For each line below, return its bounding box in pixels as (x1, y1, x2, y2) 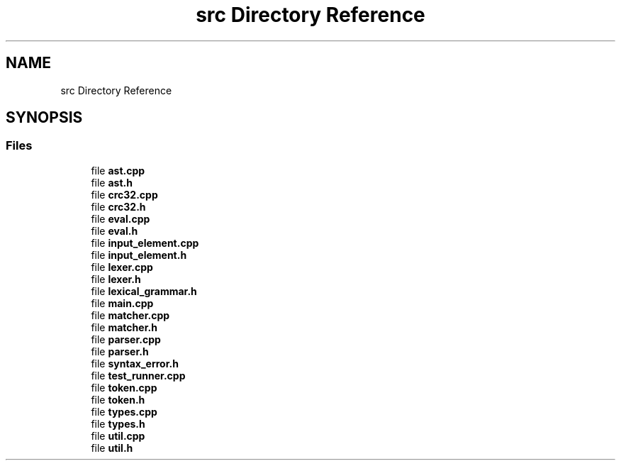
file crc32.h (91, 200, 146, 213)
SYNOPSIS (6, 109, 83, 127)
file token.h (91, 393, 145, 406)
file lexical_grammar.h (91, 284, 197, 297)
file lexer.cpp (91, 260, 153, 273)
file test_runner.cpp (91, 369, 186, 382)
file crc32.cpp (91, 188, 158, 201)
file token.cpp (91, 381, 157, 394)
